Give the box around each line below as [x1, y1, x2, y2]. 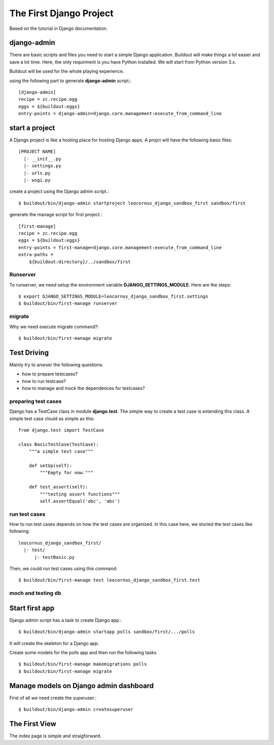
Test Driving [9, 348, 49, 357]
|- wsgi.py [23, 178, 51, 183]
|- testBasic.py [34, 554, 75, 560]
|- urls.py [23, 170, 51, 176]
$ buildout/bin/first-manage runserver [18, 301, 118, 306]
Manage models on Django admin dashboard [9, 681, 154, 690]
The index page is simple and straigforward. [9, 733, 101, 739]
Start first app [9, 604, 55, 612]
